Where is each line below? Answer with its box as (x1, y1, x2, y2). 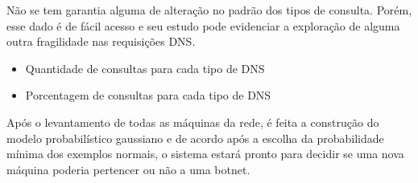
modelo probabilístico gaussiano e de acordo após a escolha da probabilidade (6, 129, 384, 146)
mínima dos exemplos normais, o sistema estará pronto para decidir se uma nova (6, 145, 404, 162)
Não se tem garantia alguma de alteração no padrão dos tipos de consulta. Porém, (6, 2, 412, 18)
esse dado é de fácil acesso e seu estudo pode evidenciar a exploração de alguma (6, 17, 400, 34)
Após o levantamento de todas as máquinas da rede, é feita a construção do (6, 113, 379, 130)
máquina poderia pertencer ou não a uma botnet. (6, 161, 250, 177)
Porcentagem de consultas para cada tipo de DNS (25, 87, 271, 104)
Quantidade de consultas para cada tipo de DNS (25, 59, 265, 76)
